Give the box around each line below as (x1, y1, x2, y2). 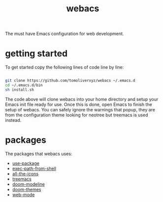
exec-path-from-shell (12, 166, 57, 171)
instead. (5, 117, 22, 123)
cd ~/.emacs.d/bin (5, 83, 43, 88)
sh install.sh (5, 87, 34, 92)
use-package (12, 160, 39, 166)
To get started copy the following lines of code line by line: (5, 65, 124, 70)
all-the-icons (12, 170, 38, 176)
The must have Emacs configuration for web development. (5, 31, 124, 37)
